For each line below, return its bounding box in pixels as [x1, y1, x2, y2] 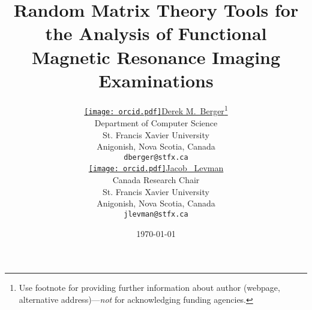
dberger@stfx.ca [124, 153, 188, 162]
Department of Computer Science [94, 117, 218, 129]
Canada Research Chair [112, 174, 200, 186]
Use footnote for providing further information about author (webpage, [19, 281, 280, 294]
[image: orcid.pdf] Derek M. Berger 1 [84, 103, 228, 117]
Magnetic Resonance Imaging [31, 44, 281, 69]
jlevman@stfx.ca [124, 209, 188, 218]
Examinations [98, 68, 214, 92]
